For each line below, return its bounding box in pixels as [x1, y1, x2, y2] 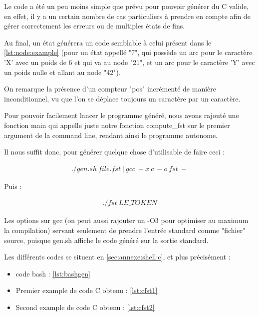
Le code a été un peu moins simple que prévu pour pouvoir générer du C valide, [4, 1, 249, 11]
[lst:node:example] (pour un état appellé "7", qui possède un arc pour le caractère [4, 47, 253, 57]
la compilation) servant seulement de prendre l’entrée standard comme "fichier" [4, 224, 246, 235]
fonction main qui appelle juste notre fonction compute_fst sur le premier [4, 119, 230, 130]
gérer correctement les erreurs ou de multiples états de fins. [4, 20, 185, 31]
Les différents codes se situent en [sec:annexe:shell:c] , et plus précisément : [4, 251, 231, 262]
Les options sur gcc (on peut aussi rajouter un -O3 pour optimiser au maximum [4, 215, 249, 225]
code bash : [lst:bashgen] [15, 268, 90, 278]
